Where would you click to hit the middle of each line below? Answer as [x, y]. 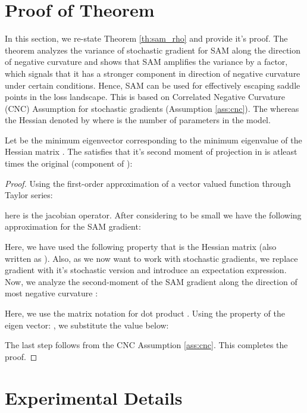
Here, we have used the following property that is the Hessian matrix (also [141, 247]
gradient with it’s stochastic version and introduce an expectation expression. [146, 270]
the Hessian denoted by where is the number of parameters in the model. [138, 120]
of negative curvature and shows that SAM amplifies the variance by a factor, [146, 62]
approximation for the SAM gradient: [73, 226]
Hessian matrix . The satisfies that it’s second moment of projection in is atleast [151, 151]
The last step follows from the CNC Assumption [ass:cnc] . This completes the [146, 345]
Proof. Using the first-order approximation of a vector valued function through [148, 183]
